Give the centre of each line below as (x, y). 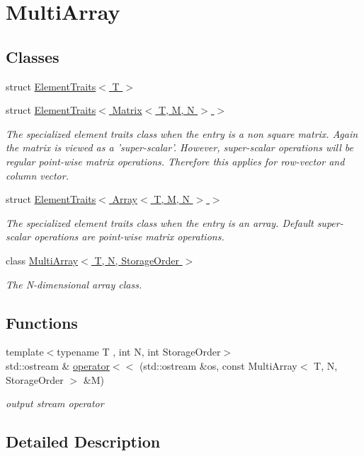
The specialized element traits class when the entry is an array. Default (160, 222)
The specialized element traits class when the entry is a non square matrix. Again (182, 133)
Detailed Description (83, 442)
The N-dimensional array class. (74, 284)
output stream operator (55, 403)
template (25, 352)
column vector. (37, 175)
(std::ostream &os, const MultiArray (218, 365)
